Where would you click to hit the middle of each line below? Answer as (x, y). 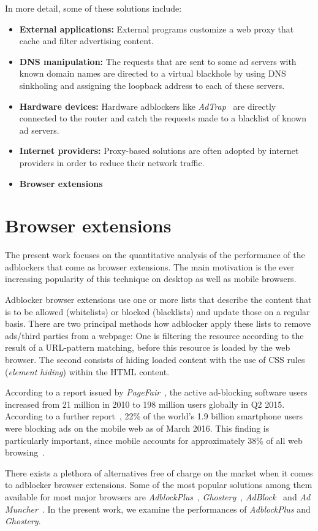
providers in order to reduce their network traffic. (112, 162)
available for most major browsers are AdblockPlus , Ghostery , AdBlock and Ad (158, 496)
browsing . (25, 452)
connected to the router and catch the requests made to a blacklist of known (163, 118)
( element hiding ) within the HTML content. (87, 371)
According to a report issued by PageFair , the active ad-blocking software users (156, 392)
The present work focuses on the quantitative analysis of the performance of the (155, 255)
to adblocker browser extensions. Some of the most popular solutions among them (159, 485)
